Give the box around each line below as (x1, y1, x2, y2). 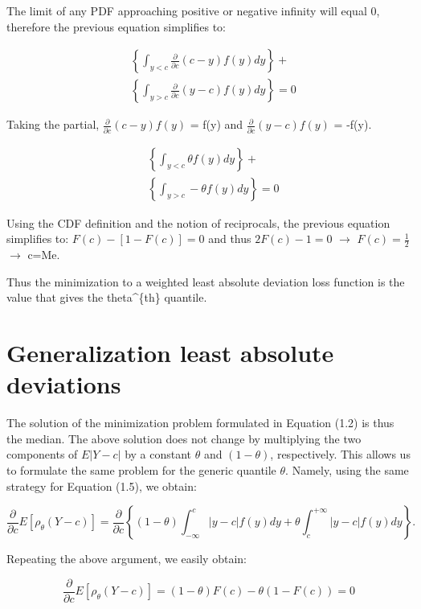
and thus (208, 230, 251, 247)
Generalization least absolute (6, 336, 334, 369)
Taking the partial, (6, 116, 100, 133)
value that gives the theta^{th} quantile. (6, 289, 207, 306)
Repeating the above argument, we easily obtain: (6, 550, 247, 567)
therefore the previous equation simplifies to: (6, 18, 226, 35)
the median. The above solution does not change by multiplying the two (6, 430, 362, 446)
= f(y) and (190, 116, 243, 133)
